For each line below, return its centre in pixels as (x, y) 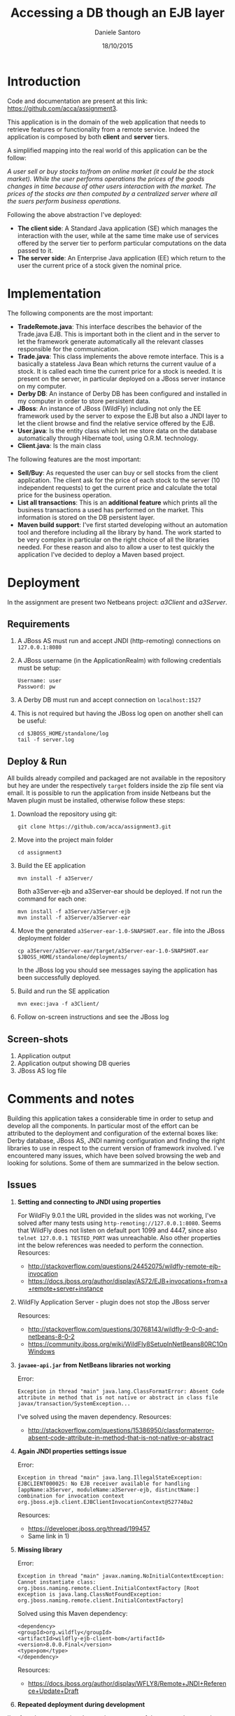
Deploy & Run (37, 761)
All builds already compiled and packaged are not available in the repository (116, 778)
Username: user (40, 681)
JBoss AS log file (42, 1071)
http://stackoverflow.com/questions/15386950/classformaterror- (121, 1430)
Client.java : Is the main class (59, 445)
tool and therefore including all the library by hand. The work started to (119, 532)
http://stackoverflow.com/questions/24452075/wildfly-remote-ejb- (124, 1266)
